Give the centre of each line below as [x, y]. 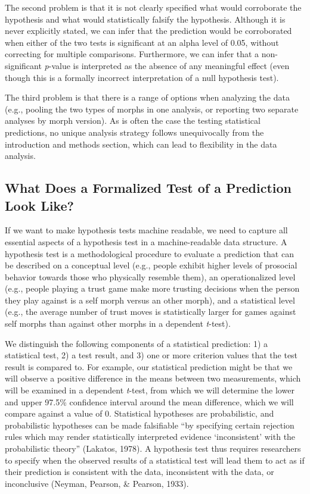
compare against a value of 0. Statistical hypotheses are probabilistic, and [139, 413]
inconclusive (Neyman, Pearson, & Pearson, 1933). [97, 483]
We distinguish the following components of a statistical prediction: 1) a [137, 343]
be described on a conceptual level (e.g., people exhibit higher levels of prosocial [151, 265]
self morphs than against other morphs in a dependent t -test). [118, 323]
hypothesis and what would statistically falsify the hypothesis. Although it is [145, 19]
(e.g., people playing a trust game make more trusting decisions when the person [152, 288]
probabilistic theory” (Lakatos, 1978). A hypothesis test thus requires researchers [153, 448]
